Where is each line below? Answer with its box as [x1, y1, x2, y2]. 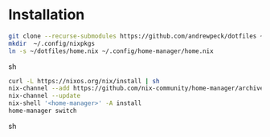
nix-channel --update [8, 92, 81, 100]
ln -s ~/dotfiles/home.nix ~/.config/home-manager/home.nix [8, 46, 215, 55]
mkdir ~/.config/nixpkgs [8, 39, 95, 47]
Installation [8, 6, 85, 24]
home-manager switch [8, 107, 78, 115]
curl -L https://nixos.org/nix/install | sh [8, 77, 160, 85]
